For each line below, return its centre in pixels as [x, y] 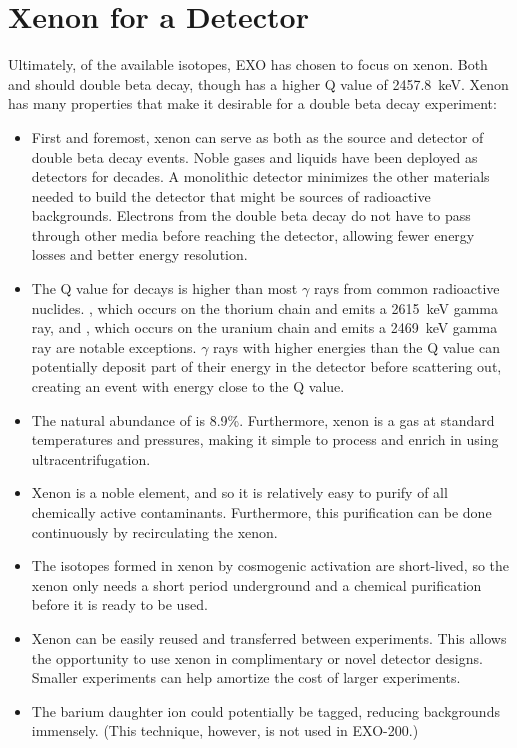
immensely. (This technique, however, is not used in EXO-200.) [225, 730]
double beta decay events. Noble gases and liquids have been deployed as [254, 156]
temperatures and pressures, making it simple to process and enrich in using [265, 439]
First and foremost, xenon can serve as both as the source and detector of [257, 136]
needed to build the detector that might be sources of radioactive [231, 195]
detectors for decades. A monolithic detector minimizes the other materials [260, 176]
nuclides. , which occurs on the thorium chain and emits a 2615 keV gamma [264, 307]
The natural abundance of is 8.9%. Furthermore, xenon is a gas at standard [263, 419]
